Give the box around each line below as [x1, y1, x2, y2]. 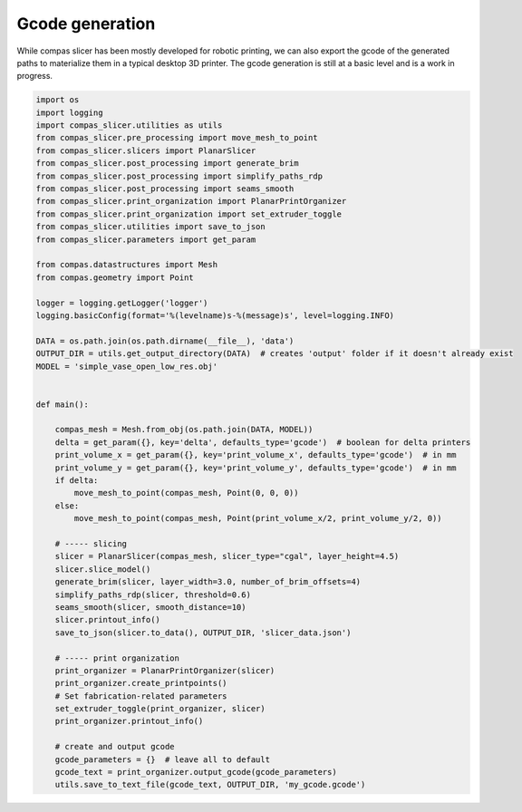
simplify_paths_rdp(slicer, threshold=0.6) [54, 589, 251, 600]
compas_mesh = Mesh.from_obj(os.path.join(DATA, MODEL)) [54, 424, 314, 435]
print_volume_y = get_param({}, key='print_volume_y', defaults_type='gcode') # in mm [54, 462, 457, 473]
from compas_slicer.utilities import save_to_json [35, 222, 266, 232]
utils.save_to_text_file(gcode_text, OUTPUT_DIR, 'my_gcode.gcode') [54, 779, 366, 790]
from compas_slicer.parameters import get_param [35, 234, 256, 245]
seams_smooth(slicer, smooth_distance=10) [54, 602, 246, 612]
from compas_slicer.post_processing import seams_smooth [35, 184, 295, 194]
